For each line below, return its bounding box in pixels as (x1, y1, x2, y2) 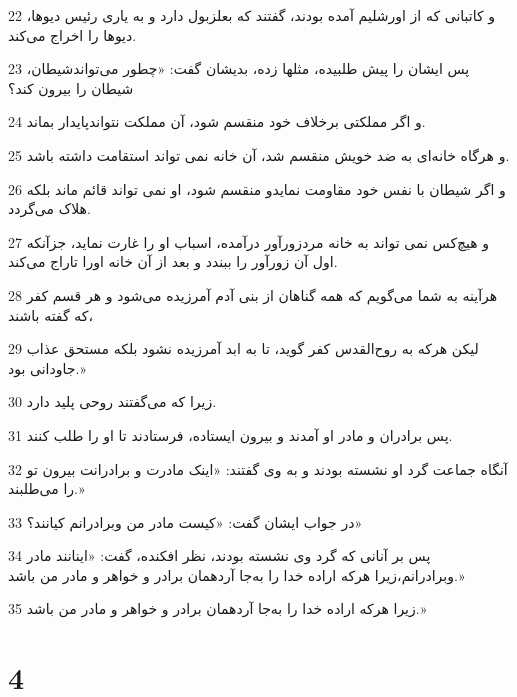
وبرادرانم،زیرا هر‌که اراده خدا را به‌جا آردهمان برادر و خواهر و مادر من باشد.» (8, 564, 465, 585)
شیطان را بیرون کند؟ (8, 77, 134, 98)
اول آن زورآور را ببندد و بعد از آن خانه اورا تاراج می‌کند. (8, 251, 338, 272)
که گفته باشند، (8, 304, 93, 325)
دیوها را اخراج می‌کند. (8, 24, 137, 45)
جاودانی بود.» (8, 357, 86, 378)
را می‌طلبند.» (8, 478, 85, 499)
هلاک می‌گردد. (8, 198, 91, 219)
